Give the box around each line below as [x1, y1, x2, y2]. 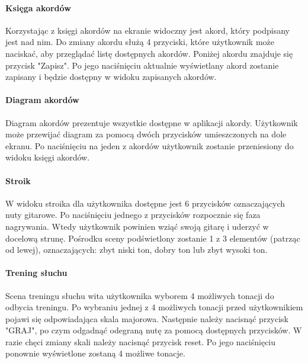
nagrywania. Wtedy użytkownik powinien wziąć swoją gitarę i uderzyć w [5, 220, 269, 232]
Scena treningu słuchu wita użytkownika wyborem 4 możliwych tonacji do [5, 289, 274, 301]
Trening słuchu [5, 266, 68, 279]
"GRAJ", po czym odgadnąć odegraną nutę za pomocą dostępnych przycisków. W [5, 324, 302, 336]
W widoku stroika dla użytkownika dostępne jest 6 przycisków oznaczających [5, 197, 285, 209]
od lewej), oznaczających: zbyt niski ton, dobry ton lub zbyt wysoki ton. [5, 243, 268, 256]
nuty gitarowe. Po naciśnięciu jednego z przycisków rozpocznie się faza [5, 208, 261, 221]
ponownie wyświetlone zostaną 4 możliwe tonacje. [5, 347, 185, 359]
